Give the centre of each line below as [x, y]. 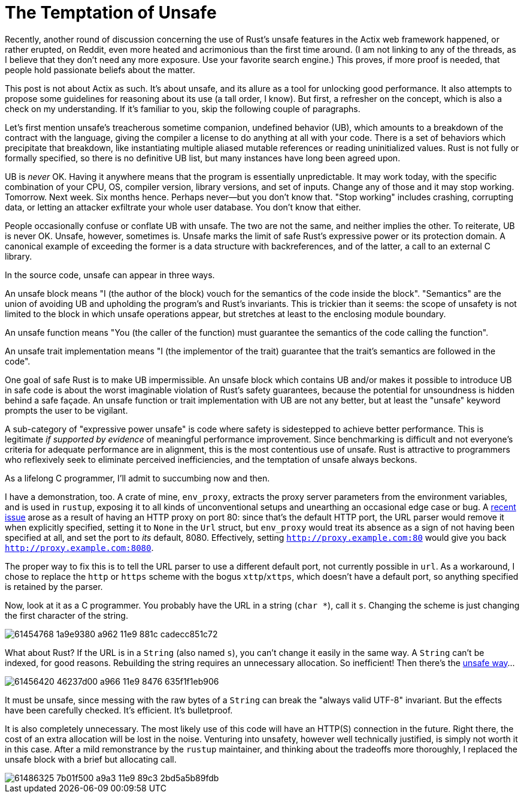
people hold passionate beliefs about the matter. [100, 70]
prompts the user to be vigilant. [66, 410]
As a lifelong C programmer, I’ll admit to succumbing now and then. [137, 478]
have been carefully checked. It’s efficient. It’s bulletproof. [119, 710]
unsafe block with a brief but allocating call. [91, 759]
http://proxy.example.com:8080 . [79, 547]
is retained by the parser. [54, 586]
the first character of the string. [66, 615]
